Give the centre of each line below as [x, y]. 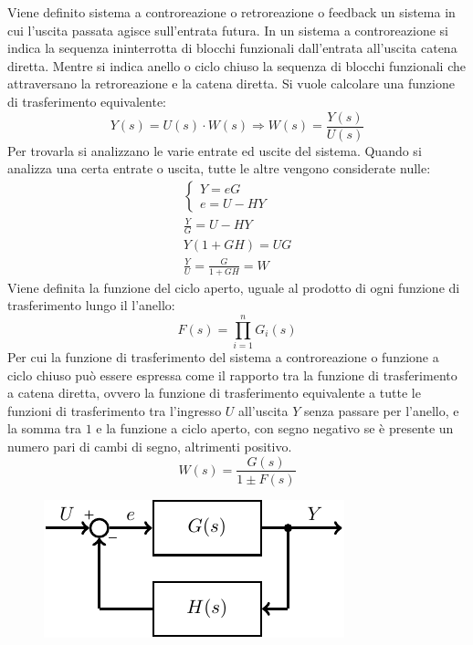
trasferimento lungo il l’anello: [91, 305]
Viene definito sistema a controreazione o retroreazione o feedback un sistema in [231, 12]
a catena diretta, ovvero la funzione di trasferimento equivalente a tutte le [214, 393]
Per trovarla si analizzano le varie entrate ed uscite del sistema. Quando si [215, 150]
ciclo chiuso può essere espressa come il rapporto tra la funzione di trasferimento [232, 375]
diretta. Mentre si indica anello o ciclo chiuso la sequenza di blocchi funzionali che [236, 65]
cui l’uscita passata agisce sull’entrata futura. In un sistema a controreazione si [228, 30]
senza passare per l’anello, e [382, 410]
